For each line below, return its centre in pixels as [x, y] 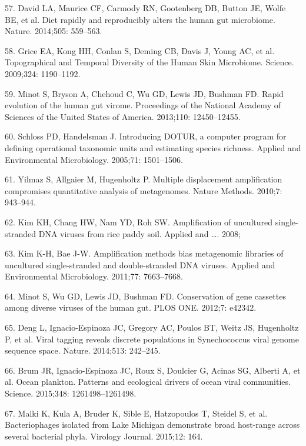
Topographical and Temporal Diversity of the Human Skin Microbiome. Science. [149, 62]
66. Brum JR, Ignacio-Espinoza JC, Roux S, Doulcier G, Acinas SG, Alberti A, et [153, 370]
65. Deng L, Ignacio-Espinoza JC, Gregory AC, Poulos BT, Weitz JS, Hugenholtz [152, 327]
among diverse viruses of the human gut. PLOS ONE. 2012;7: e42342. [131, 307]
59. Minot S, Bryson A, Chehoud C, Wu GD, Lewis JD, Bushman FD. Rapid [144, 93]
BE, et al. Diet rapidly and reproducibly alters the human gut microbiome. [140, 19]
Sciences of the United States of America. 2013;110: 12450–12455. [123, 116]
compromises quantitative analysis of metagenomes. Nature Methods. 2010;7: [144, 190]
